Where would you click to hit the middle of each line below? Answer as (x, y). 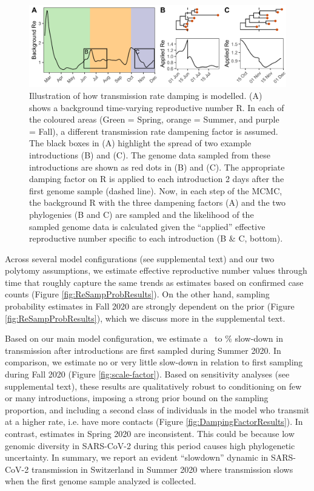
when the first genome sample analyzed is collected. (101, 481)
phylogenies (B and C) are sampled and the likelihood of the (142, 214)
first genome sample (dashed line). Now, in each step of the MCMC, (156, 190)
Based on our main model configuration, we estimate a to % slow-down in (144, 338)
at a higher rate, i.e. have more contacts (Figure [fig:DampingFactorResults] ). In (154, 422)
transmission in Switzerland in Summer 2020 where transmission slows (162, 469)
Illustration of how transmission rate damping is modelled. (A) (146, 95)
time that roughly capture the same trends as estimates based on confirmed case (154, 282)
